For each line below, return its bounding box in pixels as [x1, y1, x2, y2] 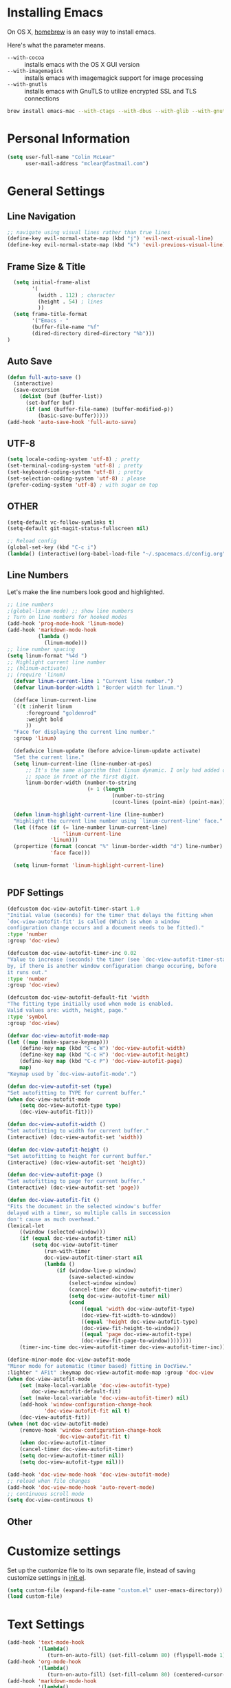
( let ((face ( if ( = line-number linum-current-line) [13, 824, 168, 831]
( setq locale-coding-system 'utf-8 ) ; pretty [7, 456, 140, 463]
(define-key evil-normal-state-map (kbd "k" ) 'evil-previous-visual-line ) [7, 242, 226, 249]
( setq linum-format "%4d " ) [7, 652, 88, 659]
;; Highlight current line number [7, 659, 107, 666]
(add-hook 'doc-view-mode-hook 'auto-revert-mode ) [7, 1484, 155, 1491]
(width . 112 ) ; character [37, 291, 115, 299]
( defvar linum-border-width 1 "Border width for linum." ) [13, 684, 184, 691]
